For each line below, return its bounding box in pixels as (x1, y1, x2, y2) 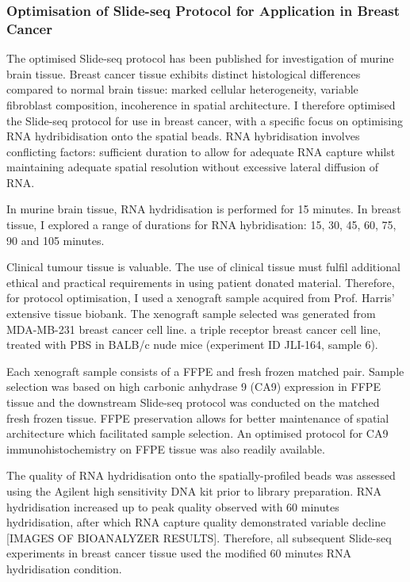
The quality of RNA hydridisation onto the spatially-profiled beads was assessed (6, 467, 396, 484)
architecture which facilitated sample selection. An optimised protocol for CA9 (6, 425, 389, 442)
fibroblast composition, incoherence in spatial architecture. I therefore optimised (6, 96, 396, 113)
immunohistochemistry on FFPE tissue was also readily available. (6, 440, 325, 457)
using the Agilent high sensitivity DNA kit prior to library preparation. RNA (6, 482, 382, 499)
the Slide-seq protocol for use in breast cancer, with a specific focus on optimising (6, 112, 403, 128)
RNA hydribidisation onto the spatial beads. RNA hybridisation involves (6, 128, 360, 144)
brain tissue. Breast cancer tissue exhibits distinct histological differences (6, 65, 361, 82)
